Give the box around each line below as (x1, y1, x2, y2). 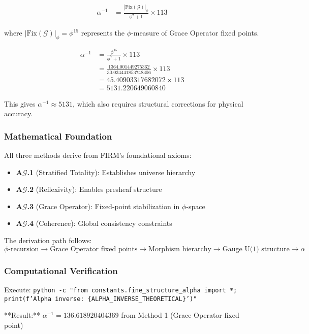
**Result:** (4, 310, 41, 320)
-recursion (8, 245, 39, 253)
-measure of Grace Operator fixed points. (131, 27, 259, 38)
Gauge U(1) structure (222, 245, 290, 253)
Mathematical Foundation (4, 129, 112, 142)
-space (186, 201, 205, 211)
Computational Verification (4, 264, 118, 277)
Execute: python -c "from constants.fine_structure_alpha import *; (4, 284, 237, 294)
